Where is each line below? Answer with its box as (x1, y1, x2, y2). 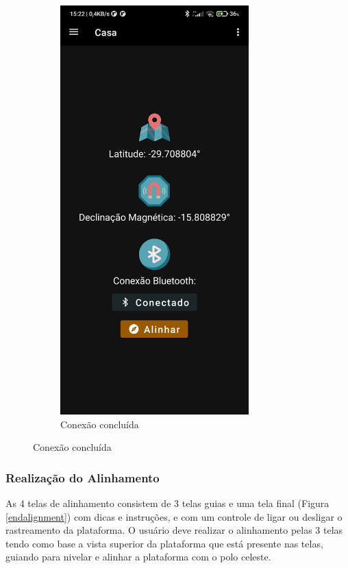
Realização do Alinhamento (5, 469, 160, 486)
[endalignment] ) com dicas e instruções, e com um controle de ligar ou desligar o (5, 509, 343, 523)
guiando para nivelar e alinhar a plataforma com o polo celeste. (5, 550, 271, 564)
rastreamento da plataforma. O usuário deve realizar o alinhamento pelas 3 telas (5, 523, 343, 537)
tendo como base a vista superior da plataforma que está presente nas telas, (5, 536, 323, 550)
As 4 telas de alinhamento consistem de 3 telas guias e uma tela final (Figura (5, 496, 330, 510)
